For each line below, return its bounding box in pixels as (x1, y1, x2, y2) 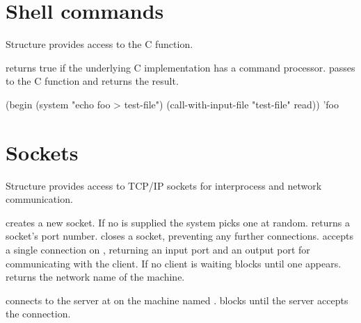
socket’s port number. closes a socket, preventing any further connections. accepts (6, 229, 354, 243)
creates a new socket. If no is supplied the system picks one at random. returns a (6, 215, 350, 229)
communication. (6, 192, 73, 206)
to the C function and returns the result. (6, 74, 179, 88)
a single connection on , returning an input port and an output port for (6, 242, 310, 256)
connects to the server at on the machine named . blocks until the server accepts (6, 292, 348, 307)
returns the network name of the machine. (6, 270, 185, 284)
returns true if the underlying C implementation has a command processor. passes (6, 60, 355, 74)
